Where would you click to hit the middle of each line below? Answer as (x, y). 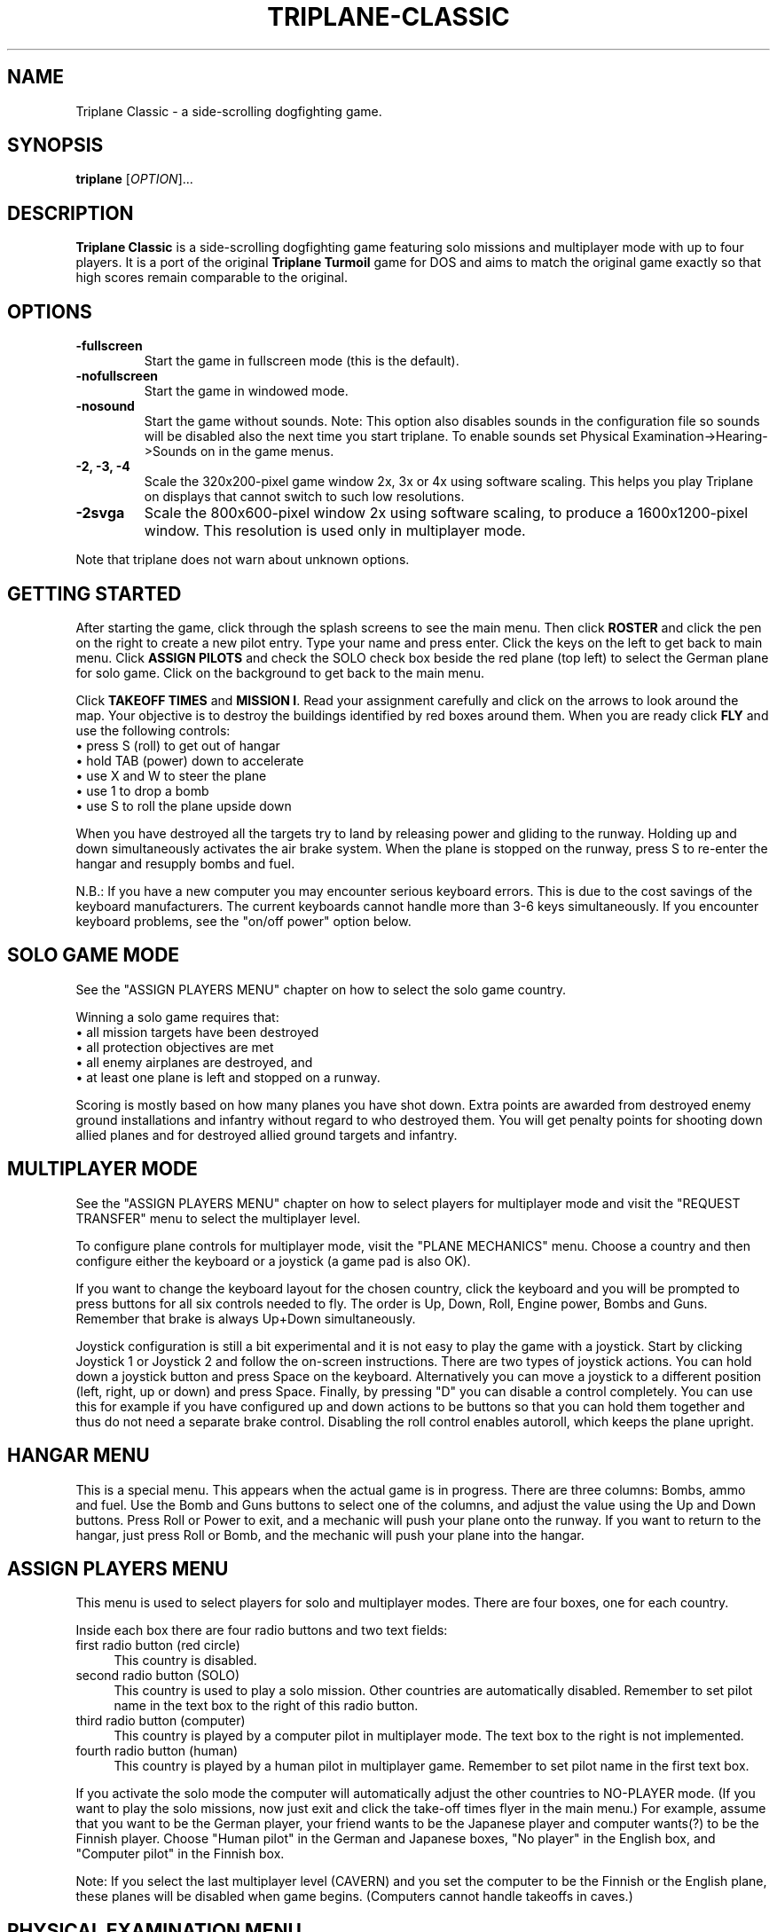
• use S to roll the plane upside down (184, 805)
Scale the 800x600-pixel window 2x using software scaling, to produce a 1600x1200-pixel (446, 513)
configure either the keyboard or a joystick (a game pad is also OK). (273, 1261)
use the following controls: (153, 730)
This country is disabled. (185, 1661)
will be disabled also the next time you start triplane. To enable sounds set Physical (387, 436)
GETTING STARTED (94, 593)
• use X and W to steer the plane (171, 775)
